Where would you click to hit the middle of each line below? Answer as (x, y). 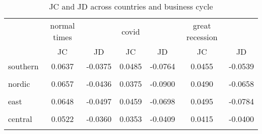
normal (62, 25)
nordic (19, 84)
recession (202, 37)
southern (23, 66)
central (20, 119)
